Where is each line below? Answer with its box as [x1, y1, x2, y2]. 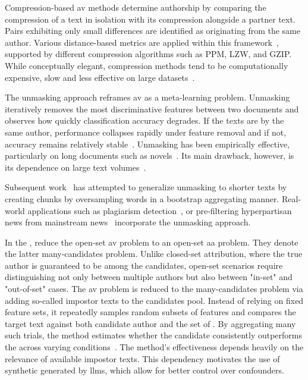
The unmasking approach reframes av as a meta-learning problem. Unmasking [5, 91, 290, 103]
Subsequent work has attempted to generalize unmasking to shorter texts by [5, 181, 287, 193]
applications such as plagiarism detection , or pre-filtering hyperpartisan [27, 204, 292, 216]
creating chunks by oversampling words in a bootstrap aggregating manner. [5, 192, 279, 205]
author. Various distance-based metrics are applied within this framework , [5, 36, 279, 48]
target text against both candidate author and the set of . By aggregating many [5, 317, 296, 329]
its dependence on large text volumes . [5, 161, 146, 173]
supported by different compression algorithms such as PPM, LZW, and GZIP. [5, 48, 292, 60]
